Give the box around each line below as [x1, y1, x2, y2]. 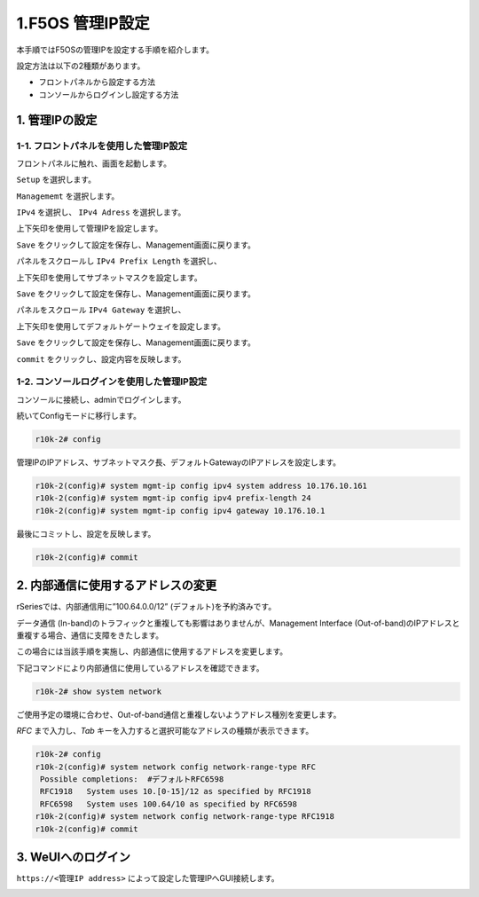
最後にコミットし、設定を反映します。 [16, 528, 156, 539]
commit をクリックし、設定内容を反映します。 [16, 353, 186, 364]
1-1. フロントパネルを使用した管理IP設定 [16, 139, 188, 152]
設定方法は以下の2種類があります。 [16, 60, 145, 71]
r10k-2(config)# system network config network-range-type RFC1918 [35, 812, 335, 822]
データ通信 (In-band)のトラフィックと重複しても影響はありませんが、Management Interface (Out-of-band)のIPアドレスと [16, 618, 460, 628]
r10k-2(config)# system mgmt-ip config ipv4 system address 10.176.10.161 [35, 481, 368, 492]
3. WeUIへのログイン [16, 849, 130, 864]
